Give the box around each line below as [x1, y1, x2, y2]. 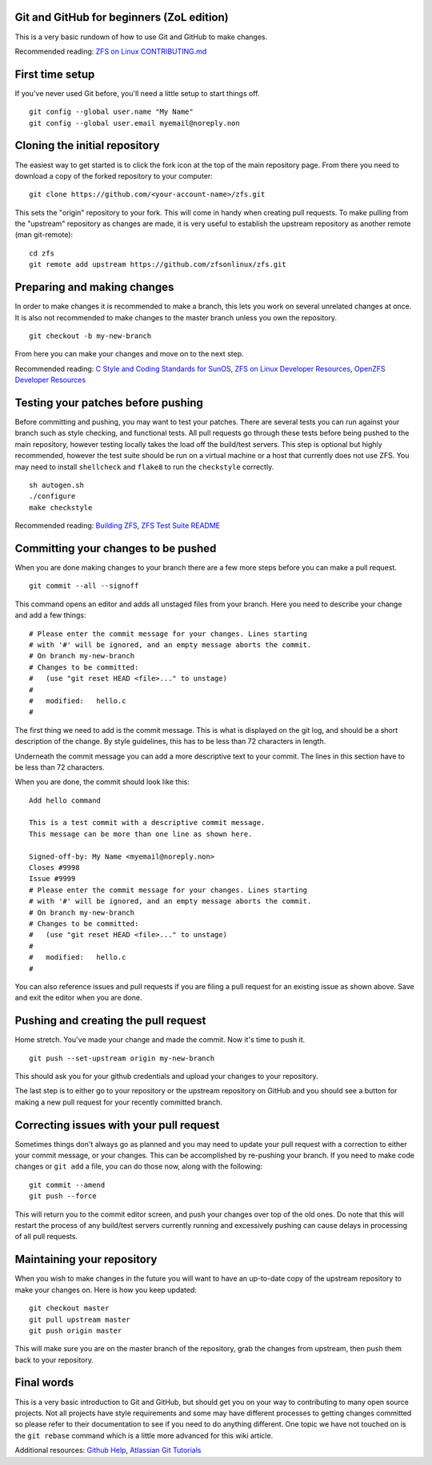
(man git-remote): [14, 230, 74, 239]
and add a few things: [14, 610, 86, 620]
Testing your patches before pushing [14, 396, 204, 409]
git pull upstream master [29, 1314, 131, 1324]
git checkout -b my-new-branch [29, 331, 152, 340]
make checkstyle [29, 503, 93, 512]
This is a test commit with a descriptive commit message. [29, 818, 266, 827]
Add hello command [29, 795, 102, 805]
